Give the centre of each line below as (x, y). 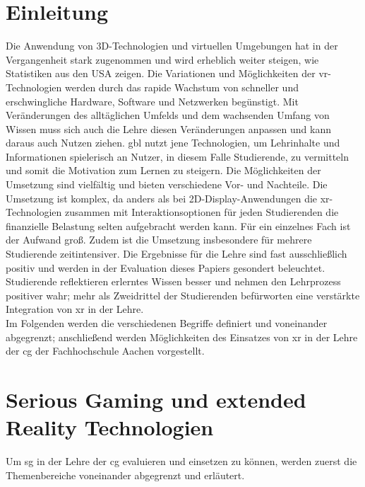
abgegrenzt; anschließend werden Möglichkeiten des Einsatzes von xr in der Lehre (182, 337)
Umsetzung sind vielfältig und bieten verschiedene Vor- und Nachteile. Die (167, 184)
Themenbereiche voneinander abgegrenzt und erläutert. (125, 475)
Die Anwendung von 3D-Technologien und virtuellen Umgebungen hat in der (172, 46)
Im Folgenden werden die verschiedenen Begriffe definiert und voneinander (167, 323)
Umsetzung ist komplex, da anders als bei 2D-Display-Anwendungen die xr (168, 198)
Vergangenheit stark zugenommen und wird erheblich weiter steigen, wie (162, 59)
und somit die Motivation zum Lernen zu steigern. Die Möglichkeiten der (163, 170)
